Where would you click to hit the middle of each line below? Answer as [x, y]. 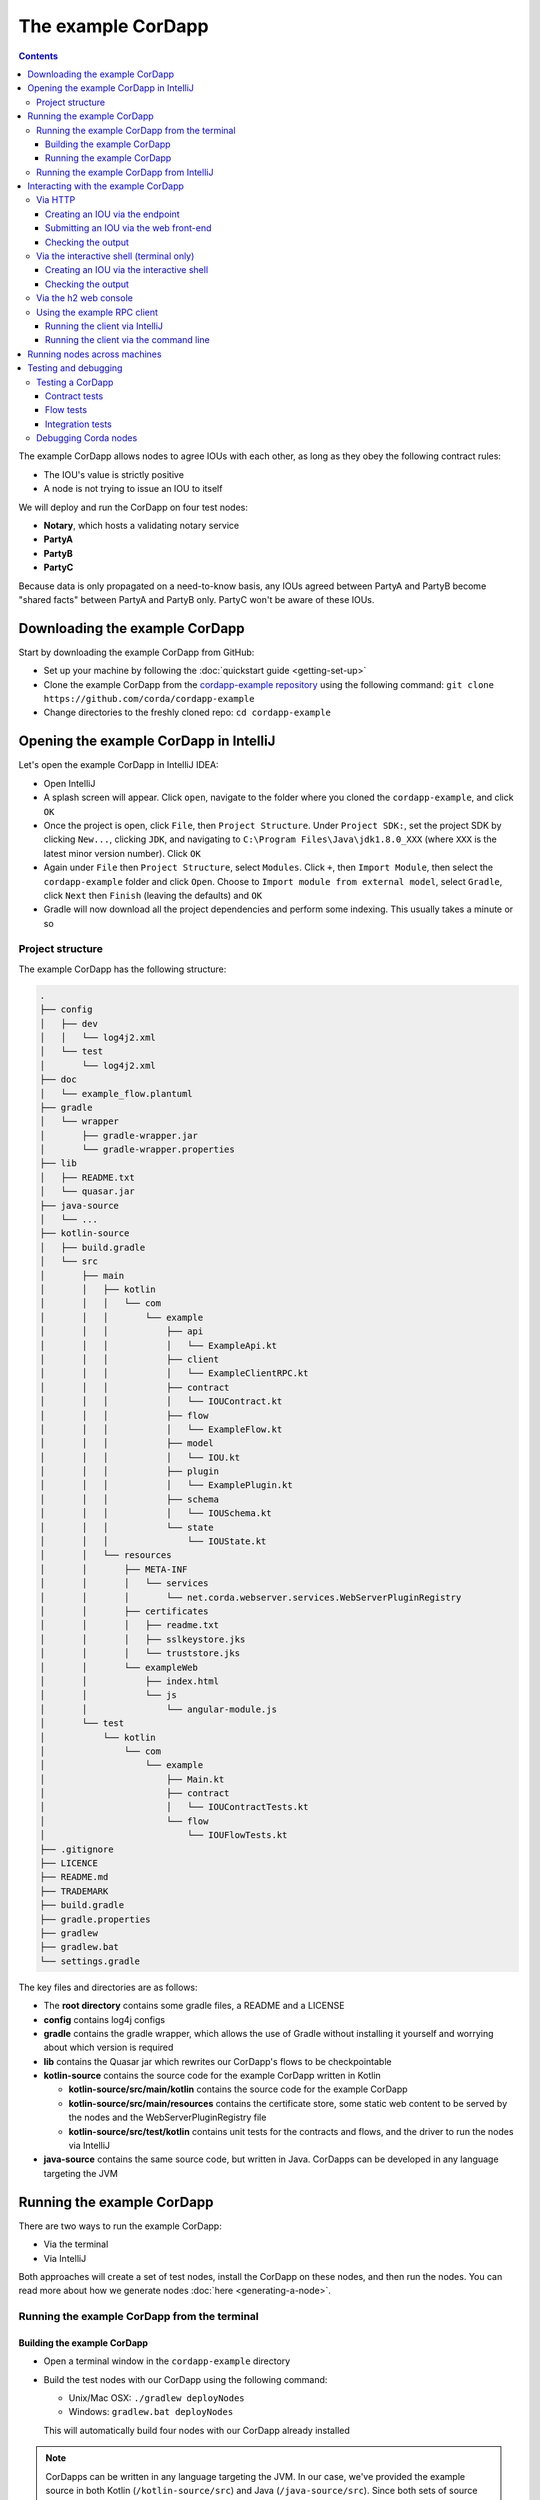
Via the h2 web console [85, 298]
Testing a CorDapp [75, 382]
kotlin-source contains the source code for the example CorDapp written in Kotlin [212, 2076]
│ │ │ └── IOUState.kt [153, 1541]
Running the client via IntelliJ [104, 326]
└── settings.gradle [89, 1961]
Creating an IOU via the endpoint [112, 214]
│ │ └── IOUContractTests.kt [174, 1807]
